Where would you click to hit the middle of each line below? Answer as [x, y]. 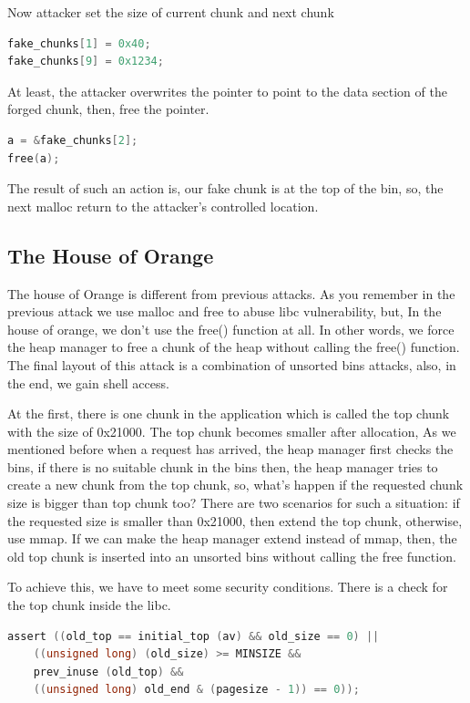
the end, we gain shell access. [88, 383]
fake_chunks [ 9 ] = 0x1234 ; [86, 62]
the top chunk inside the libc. [89, 605]
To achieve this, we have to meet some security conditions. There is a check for [228, 587]
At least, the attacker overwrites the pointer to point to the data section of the [227, 91]
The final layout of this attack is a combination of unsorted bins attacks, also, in [232, 364]
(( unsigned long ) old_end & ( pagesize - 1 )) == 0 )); [196, 690]
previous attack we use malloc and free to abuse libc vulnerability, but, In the [225, 311]
